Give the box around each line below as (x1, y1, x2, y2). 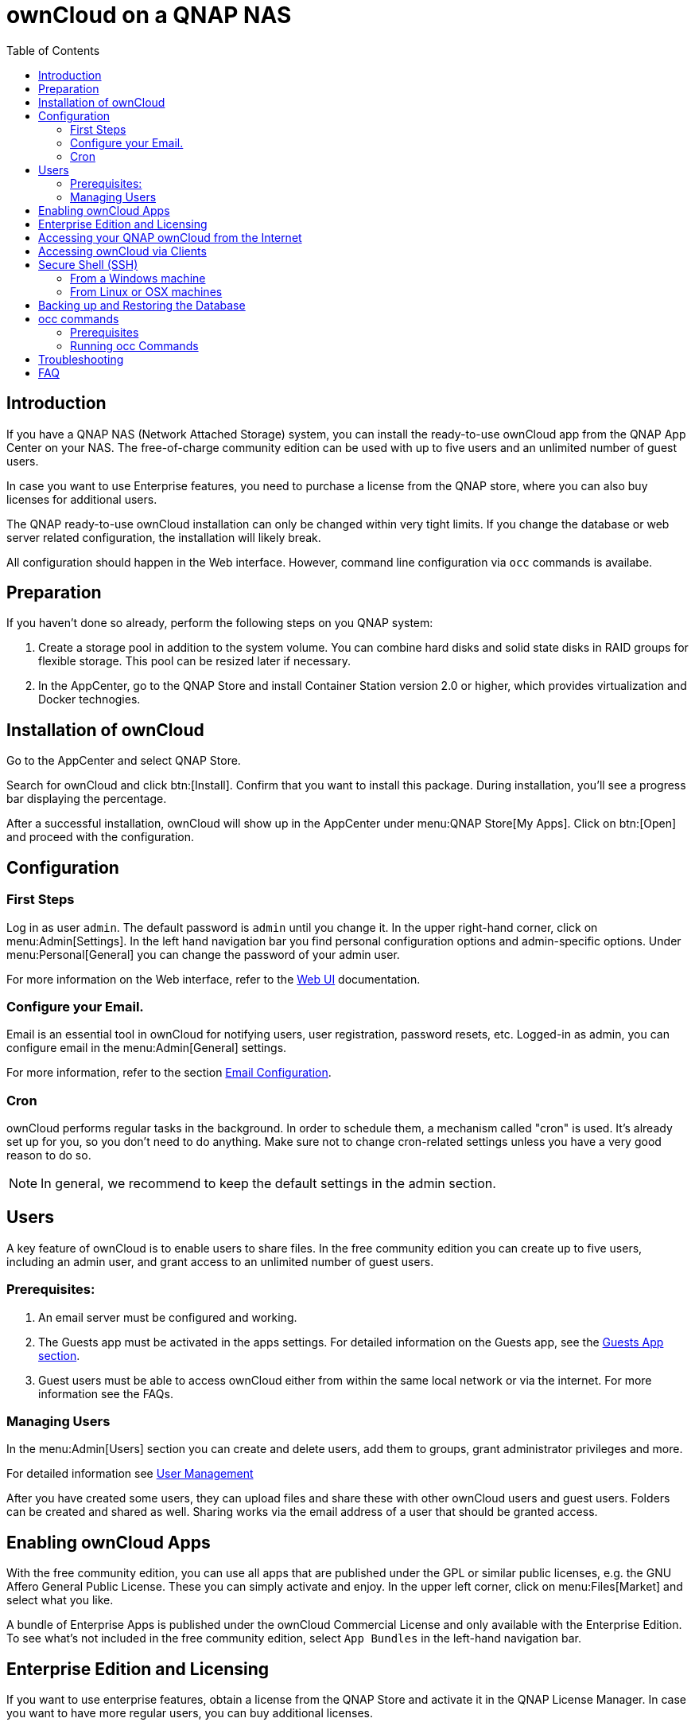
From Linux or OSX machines (70, 284, 223, 298)
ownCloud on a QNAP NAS (6, 2, 292, 29)
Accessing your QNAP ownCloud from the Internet (38, 230, 302, 244)
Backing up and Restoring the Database (38, 298, 246, 312)
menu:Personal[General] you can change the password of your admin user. (6, 947, 400, 961)
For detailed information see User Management (6, 1467, 254, 1481)
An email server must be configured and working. (38, 1310, 297, 1324)
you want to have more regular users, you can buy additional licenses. (6, 1706, 373, 1720)
